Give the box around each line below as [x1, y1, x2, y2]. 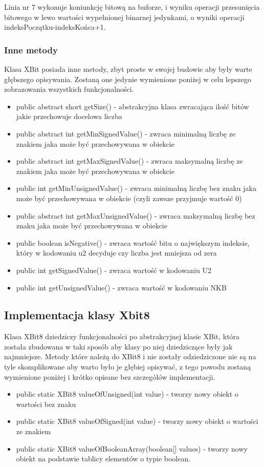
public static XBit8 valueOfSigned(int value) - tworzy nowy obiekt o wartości [16, 416, 258, 426]
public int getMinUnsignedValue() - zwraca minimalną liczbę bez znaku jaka [16, 183, 256, 193]
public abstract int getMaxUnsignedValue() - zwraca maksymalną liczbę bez [16, 210, 255, 221]
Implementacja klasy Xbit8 [4, 307, 150, 323]
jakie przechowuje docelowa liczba [16, 111, 122, 122]
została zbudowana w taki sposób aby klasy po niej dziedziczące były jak [4, 341, 233, 352]
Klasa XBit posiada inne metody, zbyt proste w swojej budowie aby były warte [4, 64, 252, 74]
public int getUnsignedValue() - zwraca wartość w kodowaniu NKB [16, 282, 227, 293]
